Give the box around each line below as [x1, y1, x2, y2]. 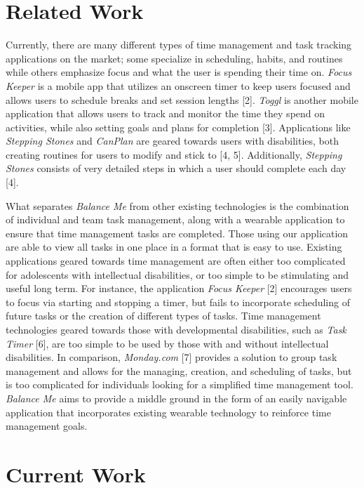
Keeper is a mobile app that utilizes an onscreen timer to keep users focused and [6, 78, 351, 93]
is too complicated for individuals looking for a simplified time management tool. [6, 377, 353, 392]
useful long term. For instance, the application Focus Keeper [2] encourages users [6, 281, 352, 296]
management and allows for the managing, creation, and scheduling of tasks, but [6, 363, 352, 378]
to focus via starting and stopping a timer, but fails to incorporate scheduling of [6, 294, 350, 309]
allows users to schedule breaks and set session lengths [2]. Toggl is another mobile [6, 92, 358, 107]
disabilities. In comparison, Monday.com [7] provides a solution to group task [6, 350, 337, 364]
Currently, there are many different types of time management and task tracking [6, 37, 352, 52]
